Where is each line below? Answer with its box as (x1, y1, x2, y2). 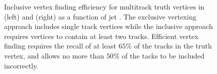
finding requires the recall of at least (4, 40, 116, 51)
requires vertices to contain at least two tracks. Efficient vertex (4, 30, 199, 41)
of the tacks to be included (121, 50, 205, 60)
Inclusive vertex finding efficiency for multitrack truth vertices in (4, 1, 204, 11)
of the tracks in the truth (134, 40, 212, 51)
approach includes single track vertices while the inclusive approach (4, 21, 213, 31)
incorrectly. (4, 60, 38, 70)
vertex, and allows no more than (4, 50, 104, 60)
